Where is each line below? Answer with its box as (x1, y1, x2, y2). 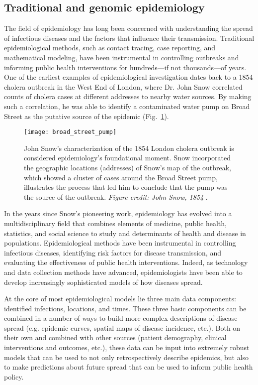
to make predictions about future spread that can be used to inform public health (4, 362, 253, 372)
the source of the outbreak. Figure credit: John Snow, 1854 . (24, 191, 208, 202)
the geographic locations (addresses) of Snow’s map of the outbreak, (24, 162, 232, 172)
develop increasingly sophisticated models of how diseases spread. (4, 276, 203, 287)
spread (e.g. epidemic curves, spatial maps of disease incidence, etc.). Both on (4, 322, 241, 333)
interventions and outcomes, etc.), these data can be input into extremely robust (4, 342, 250, 353)
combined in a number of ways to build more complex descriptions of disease (4, 313, 238, 323)
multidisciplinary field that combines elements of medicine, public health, (4, 218, 227, 228)
